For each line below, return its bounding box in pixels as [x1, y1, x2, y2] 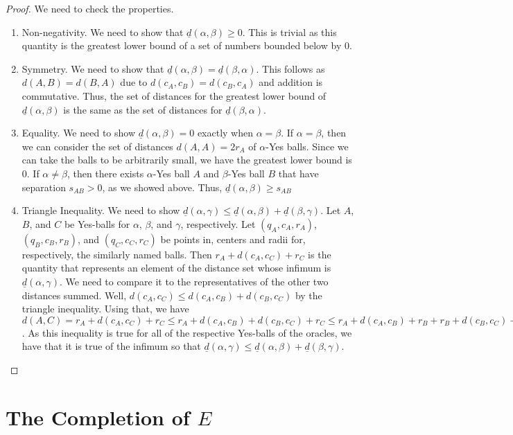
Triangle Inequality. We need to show [21, 203, 180, 217]
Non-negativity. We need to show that [21, 24, 184, 39]
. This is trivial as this [242, 24, 337, 39]
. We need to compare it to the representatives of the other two [60, 274, 329, 288]
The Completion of [6, 402, 190, 431]
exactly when [197, 125, 254, 140]
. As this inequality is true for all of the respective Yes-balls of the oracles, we [21, 325, 352, 339]
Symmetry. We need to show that [21, 61, 164, 76]
